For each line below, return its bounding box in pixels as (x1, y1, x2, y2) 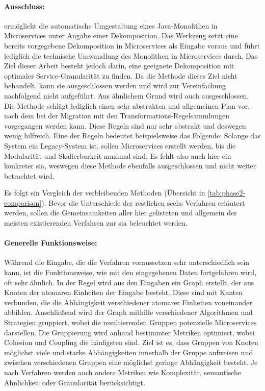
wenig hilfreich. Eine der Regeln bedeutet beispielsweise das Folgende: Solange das (4, 130, 261, 141)
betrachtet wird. (4, 170, 55, 181)
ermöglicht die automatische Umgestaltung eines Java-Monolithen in (4, 20, 218, 31)
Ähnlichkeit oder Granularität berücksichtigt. (4, 377, 145, 387)
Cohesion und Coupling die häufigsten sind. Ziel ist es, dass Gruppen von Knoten (4, 337, 258, 348)
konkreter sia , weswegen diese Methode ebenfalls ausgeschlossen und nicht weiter (4, 160, 256, 171)
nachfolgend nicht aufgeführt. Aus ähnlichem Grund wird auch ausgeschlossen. (4, 90, 249, 101)
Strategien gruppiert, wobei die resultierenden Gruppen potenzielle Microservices (4, 317, 257, 328)
